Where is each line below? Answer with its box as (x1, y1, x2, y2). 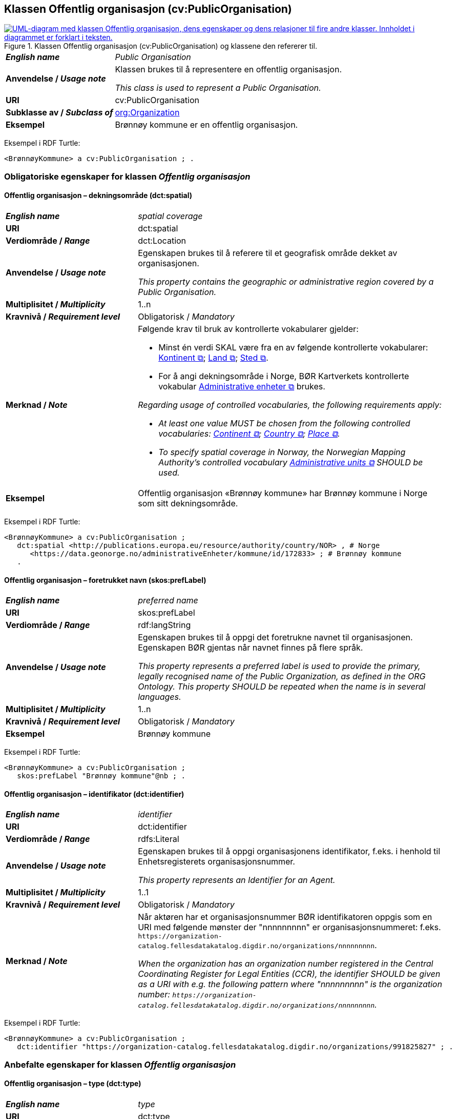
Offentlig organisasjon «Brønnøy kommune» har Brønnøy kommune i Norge (138, 488, 428, 499)
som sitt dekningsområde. (138, 498, 238, 509)
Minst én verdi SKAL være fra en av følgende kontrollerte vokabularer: (158, 342, 428, 353)
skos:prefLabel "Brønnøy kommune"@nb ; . (17, 772, 186, 780)
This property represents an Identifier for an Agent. (138, 875, 336, 886)
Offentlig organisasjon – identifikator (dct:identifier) (4, 789, 184, 798)
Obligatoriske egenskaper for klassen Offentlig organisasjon (4, 171, 251, 182)
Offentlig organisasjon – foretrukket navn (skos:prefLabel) (4, 575, 206, 584)
